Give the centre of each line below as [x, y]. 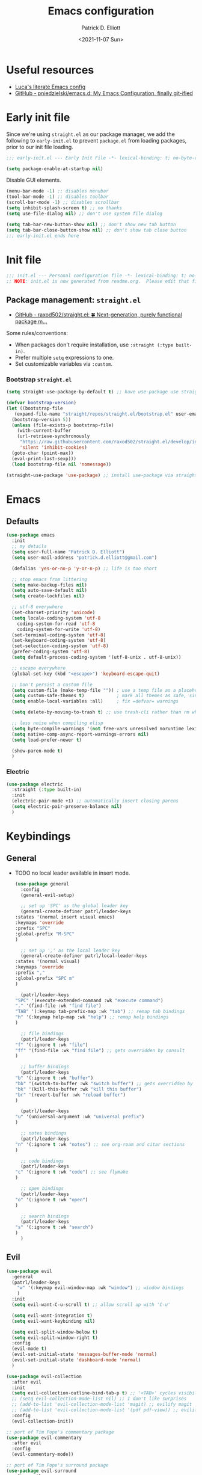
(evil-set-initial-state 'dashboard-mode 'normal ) [76, 1360]
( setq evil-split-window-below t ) [55, 1332]
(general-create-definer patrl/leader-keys [76, 912]
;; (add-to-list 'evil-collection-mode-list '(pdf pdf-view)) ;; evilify [106, 1410]
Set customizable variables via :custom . [64, 364]
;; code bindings [42, 1161]
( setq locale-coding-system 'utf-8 [56, 618]
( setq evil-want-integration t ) [52, 1316]
